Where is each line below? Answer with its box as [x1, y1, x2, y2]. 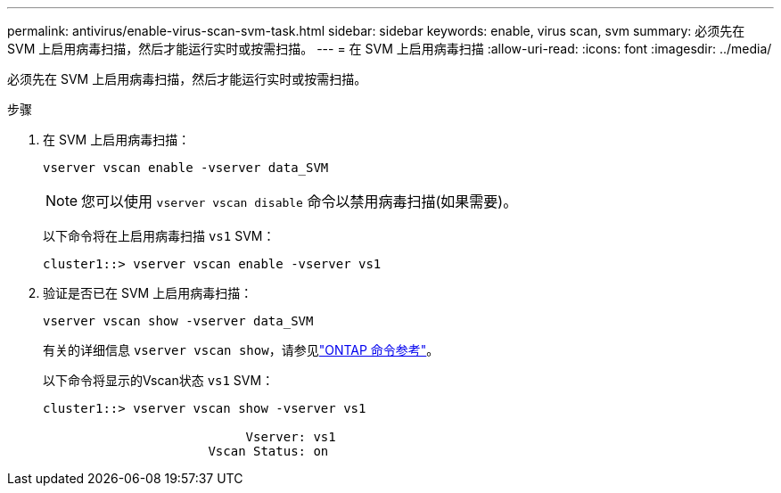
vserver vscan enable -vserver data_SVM [43, 160, 329, 175]
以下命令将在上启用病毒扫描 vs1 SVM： [43, 228, 275, 243]
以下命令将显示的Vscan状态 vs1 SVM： [43, 373, 275, 388]
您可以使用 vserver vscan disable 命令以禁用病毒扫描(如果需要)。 [81, 193, 518, 210]
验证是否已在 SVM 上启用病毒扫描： [43, 285, 253, 300]
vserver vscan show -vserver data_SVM [43, 314, 314, 328]
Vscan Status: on [208, 444, 329, 458]
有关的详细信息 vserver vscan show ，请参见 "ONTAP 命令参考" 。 [43, 342, 440, 357]
